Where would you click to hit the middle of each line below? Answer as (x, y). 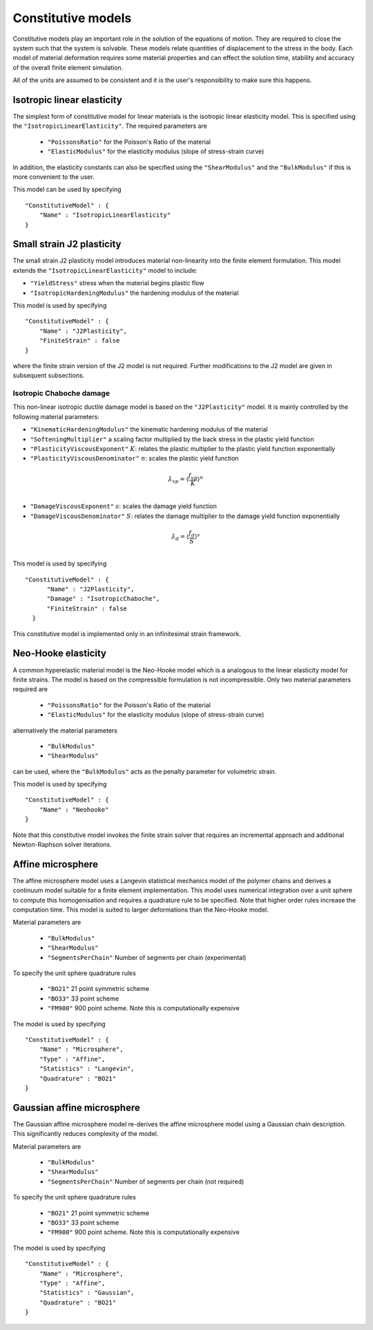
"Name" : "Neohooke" (74, 809)
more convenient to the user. (54, 177)
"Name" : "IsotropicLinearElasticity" (105, 215)
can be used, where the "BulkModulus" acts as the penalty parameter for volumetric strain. (145, 771)
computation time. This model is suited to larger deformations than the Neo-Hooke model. (141, 910)
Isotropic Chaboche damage (61, 394)
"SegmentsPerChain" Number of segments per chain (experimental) (147, 957)
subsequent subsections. (49, 376)
